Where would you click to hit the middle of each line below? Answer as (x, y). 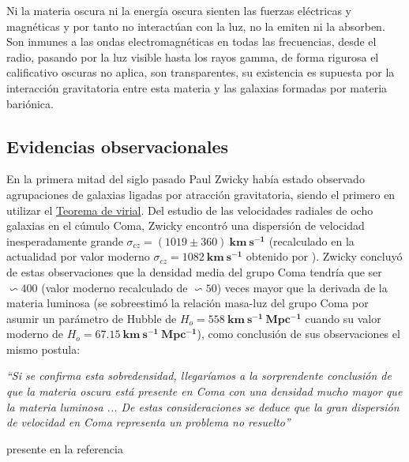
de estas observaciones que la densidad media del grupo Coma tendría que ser (194, 271)
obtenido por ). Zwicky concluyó (324, 256)
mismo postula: (43, 349)
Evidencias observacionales (118, 146)
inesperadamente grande (65, 240)
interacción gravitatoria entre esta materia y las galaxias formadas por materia (197, 87)
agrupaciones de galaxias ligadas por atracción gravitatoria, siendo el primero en (201, 194)
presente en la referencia (65, 448)
